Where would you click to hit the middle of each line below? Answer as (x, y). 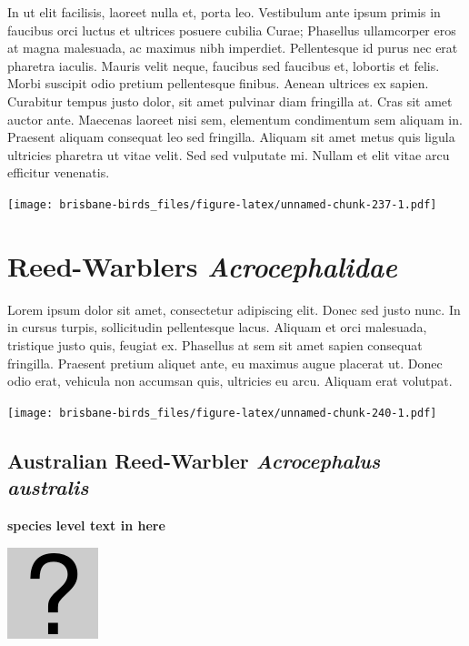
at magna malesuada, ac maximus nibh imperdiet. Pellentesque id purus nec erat (233, 48)
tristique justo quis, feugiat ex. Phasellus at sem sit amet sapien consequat (215, 344)
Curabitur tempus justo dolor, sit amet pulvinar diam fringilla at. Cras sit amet (230, 101)
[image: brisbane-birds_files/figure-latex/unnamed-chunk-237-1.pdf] (222, 204)
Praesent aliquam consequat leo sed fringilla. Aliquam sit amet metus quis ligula (231, 137)
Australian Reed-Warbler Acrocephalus (194, 460)
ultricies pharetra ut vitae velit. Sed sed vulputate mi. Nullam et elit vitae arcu (229, 154)
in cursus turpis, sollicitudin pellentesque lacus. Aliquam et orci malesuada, (217, 327)
